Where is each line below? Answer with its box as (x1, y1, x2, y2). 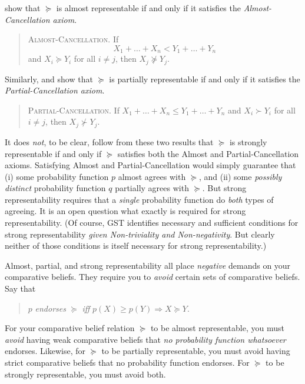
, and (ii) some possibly (198, 170, 282, 182)
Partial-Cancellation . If (28, 103, 120, 116)
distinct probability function (5, 182, 106, 194)
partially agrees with (115, 182, 189, 194)
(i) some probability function (5, 170, 109, 182)
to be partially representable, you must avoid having (101, 345, 290, 357)
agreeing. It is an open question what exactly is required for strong (5, 205, 246, 217)
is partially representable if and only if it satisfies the (109, 72, 300, 85)
